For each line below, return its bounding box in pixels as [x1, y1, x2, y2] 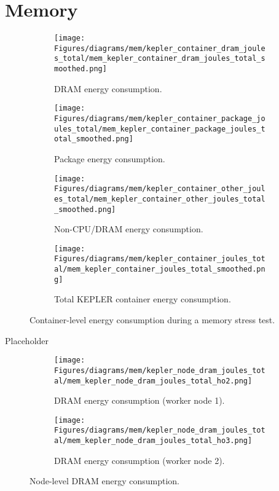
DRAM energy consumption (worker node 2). [54, 454, 225, 466]
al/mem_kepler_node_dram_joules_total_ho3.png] [54, 436, 253, 446]
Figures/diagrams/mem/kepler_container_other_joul [54, 184, 265, 194]
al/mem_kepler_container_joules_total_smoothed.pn [54, 265, 265, 274]
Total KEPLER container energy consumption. [54, 293, 231, 305]
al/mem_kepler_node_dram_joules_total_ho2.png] [54, 376, 253, 385]
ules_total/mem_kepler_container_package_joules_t [54, 124, 265, 133]
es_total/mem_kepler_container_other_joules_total [54, 194, 265, 203]
